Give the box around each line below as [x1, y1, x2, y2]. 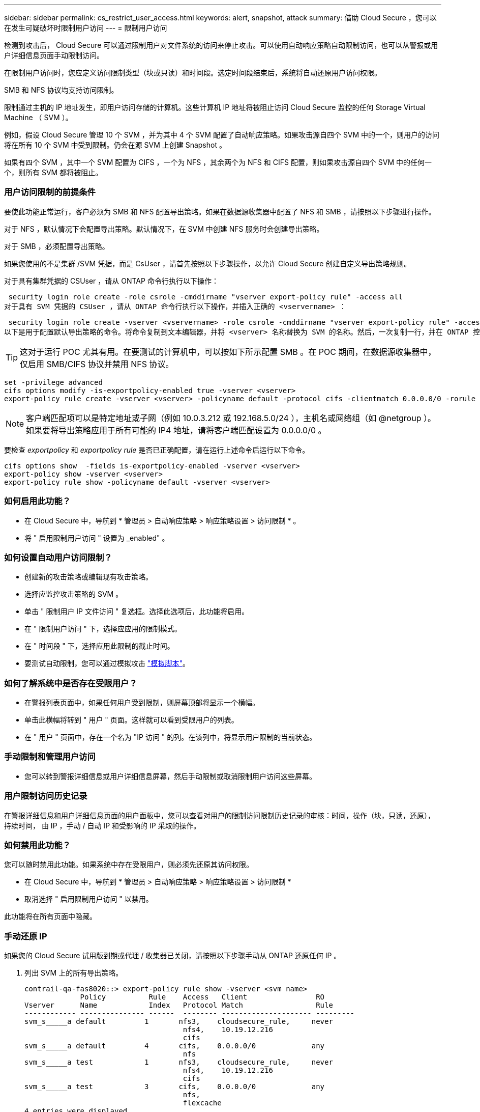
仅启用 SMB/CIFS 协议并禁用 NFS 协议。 [20, 358, 174, 369]
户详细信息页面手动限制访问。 [4, 51, 104, 60]
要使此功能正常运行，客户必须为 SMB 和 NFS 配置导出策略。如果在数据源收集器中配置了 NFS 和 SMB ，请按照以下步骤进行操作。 [4, 207, 436, 216]
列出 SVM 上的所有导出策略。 [24, 968, 123, 977]
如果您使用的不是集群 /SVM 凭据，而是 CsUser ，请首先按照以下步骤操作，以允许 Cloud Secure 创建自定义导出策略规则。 [4, 259, 411, 268]
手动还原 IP [4, 931, 47, 941]
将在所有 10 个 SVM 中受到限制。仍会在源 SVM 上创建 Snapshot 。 [4, 141, 226, 149]
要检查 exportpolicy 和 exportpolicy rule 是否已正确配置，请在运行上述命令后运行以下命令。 [4, 445, 310, 454]
